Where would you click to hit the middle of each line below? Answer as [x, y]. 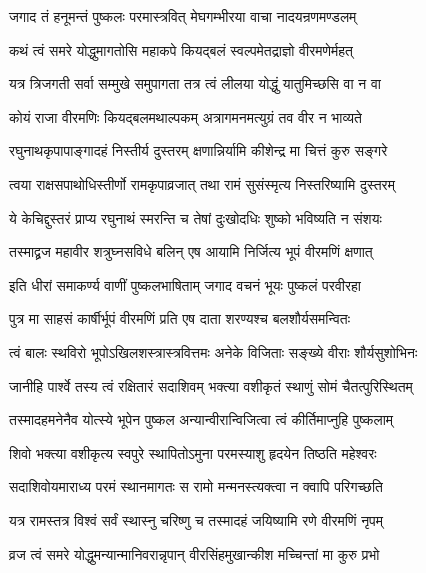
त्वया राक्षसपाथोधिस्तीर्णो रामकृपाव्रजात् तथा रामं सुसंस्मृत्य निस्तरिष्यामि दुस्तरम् [202, 183]
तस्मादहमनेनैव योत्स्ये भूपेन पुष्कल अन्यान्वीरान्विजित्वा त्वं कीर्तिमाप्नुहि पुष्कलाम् [201, 419]
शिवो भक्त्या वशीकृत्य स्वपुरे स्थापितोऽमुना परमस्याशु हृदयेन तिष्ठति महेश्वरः [193, 452]
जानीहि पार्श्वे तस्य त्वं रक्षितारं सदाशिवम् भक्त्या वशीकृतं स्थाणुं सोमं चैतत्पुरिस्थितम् [211, 385]
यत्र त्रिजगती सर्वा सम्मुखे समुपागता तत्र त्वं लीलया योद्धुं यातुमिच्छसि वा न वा [195, 83]
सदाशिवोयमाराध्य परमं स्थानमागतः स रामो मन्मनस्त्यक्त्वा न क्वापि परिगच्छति [196, 486]
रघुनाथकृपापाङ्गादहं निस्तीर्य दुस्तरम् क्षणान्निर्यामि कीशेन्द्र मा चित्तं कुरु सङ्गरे [198, 150]
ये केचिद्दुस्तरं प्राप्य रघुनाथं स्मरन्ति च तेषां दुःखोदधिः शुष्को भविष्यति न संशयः [195, 217]
